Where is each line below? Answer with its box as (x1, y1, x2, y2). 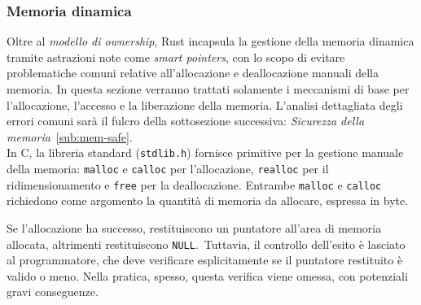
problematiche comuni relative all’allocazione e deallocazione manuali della (7, 64, 379, 81)
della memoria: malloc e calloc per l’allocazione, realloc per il (7, 160, 329, 177)
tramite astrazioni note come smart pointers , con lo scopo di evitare (7, 48, 345, 65)
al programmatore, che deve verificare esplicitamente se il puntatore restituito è (7, 251, 403, 268)
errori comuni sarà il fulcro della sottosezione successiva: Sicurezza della (7, 112, 365, 129)
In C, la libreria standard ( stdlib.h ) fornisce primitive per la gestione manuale (7, 144, 404, 161)
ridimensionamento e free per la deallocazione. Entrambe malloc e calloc (7, 176, 382, 193)
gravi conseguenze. (7, 283, 99, 300)
